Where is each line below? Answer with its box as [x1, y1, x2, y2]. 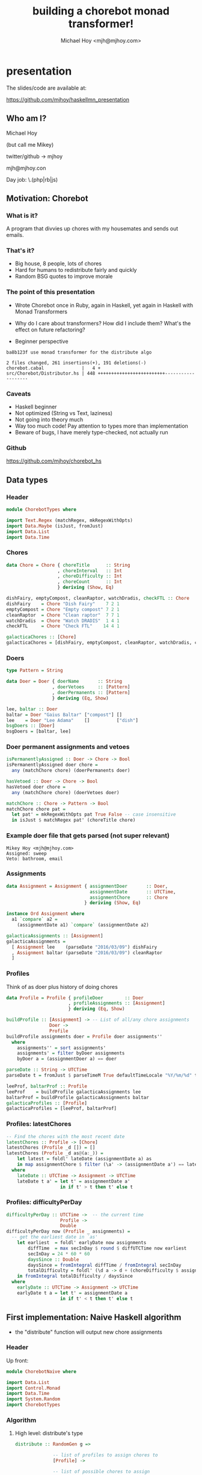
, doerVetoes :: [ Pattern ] [52, 684, 130, 690]
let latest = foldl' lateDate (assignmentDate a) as [17, 1156, 152, 1162]
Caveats [6, 389, 31, 398]
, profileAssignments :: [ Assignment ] [68, 1000, 165, 1006]
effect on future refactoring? [14, 326, 85, 333]
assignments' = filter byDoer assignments [17, 1050, 125, 1056]
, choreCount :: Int [57, 579, 122, 585]
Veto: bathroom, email [6, 855, 63, 861]
